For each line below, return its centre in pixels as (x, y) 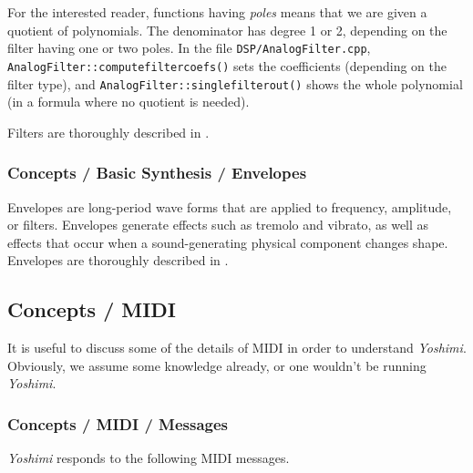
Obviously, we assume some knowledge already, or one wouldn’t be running (217, 365)
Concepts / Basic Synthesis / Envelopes (157, 173)
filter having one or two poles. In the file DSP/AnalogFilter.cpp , (189, 48)
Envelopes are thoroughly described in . (118, 260)
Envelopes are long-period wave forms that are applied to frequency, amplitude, (230, 206)
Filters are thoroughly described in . (108, 132)
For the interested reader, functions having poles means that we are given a (217, 12)
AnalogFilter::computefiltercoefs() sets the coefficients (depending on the (227, 65)
